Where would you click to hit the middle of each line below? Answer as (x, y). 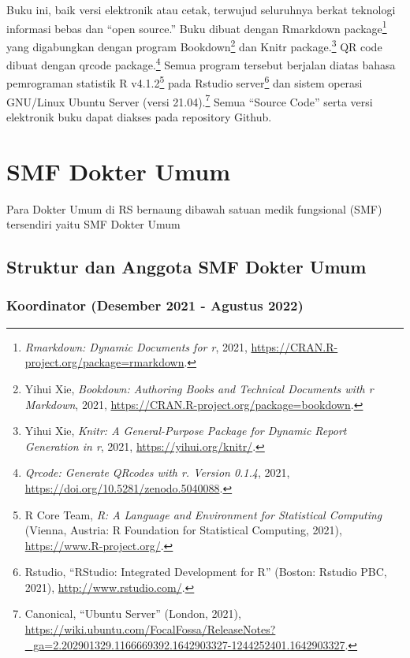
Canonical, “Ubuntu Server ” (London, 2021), (133, 613)
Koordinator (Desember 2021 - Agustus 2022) (155, 305)
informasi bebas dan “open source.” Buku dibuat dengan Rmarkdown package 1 (197, 27)
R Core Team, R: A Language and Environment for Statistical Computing (203, 514)
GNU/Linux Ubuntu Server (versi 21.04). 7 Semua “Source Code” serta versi (190, 100)
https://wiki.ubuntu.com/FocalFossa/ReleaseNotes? (150, 629)
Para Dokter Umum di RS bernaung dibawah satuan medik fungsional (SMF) (194, 208)
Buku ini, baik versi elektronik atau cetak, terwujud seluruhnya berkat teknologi (201, 9)
